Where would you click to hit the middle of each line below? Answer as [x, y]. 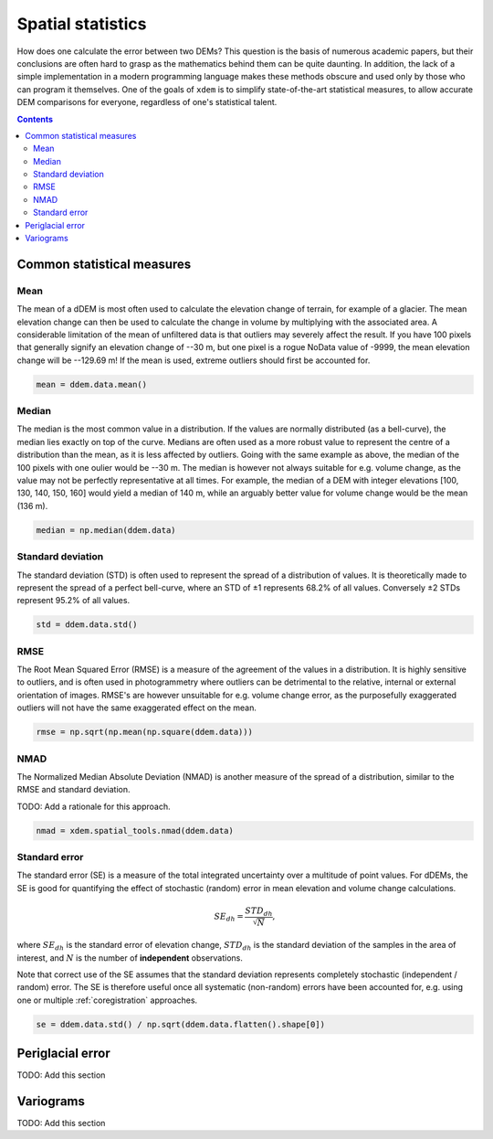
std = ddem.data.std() [87, 625]
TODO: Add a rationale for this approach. [94, 806]
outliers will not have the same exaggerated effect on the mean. [137, 708]
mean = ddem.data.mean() [92, 384]
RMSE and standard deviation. [74, 790]
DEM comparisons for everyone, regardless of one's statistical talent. [147, 102]
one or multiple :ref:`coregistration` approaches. [107, 1000]
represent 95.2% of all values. [73, 601]
